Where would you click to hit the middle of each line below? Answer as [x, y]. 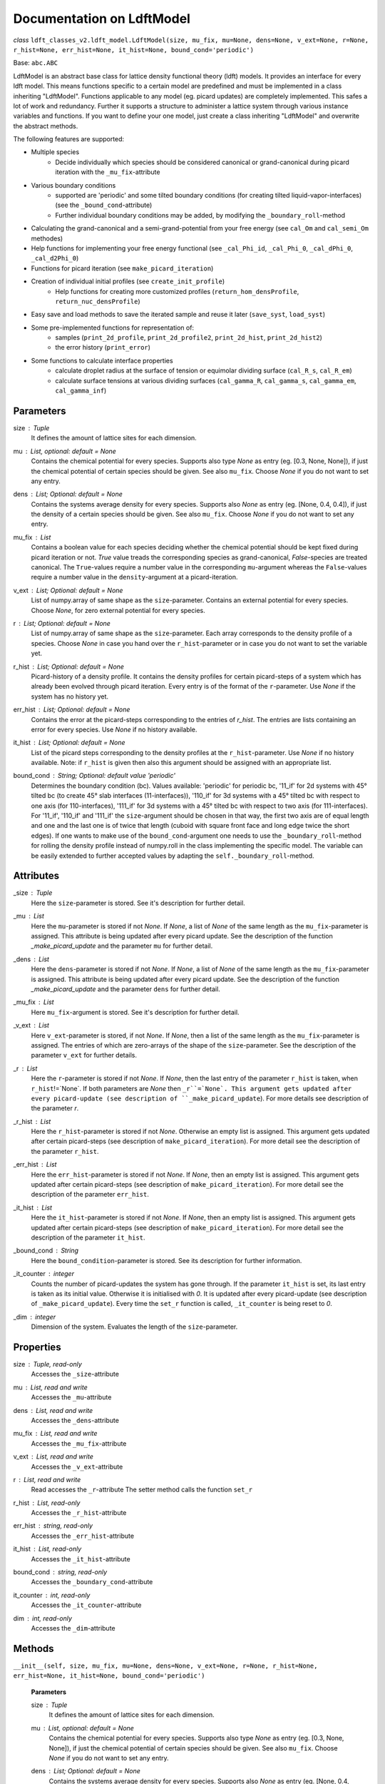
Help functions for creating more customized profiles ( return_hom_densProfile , [177, 291]
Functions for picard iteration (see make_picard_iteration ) [122, 268]
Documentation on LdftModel [102, 19]
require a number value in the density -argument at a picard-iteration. [134, 577]
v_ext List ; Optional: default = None [68, 590]
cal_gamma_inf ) [81, 391]
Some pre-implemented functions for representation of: [113, 328]
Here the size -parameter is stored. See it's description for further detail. [138, 903]
